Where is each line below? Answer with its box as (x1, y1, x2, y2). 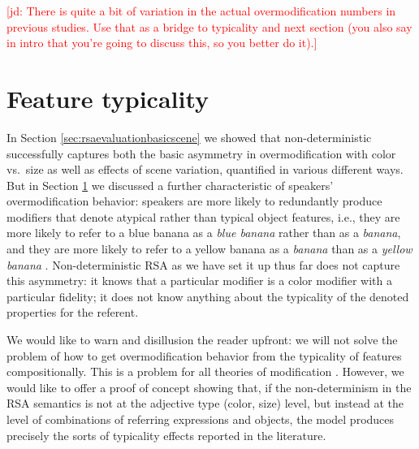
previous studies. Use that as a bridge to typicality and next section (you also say (6, 18, 413, 35)
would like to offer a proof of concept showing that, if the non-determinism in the (6, 378, 412, 395)
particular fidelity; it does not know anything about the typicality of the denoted (6, 287, 409, 304)
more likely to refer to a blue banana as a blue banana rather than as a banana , (6, 224, 401, 241)
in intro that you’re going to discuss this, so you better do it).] (6, 34, 317, 51)
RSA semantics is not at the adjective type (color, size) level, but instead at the (6, 395, 404, 412)
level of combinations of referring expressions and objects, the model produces (6, 411, 395, 427)
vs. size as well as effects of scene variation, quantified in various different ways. (6, 161, 404, 178)
